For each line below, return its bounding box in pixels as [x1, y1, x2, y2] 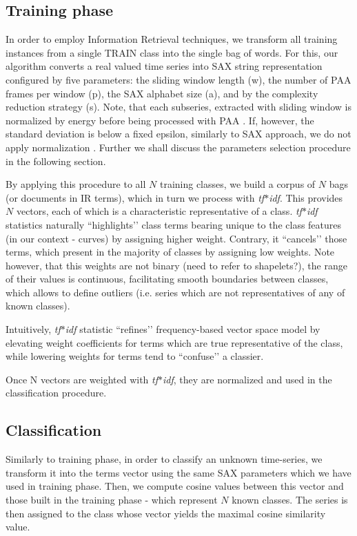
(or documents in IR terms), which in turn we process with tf [6, 190, 265, 204]
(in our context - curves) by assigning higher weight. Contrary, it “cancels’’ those [6, 231, 347, 245]
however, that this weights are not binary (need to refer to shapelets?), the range [6, 258, 347, 272]
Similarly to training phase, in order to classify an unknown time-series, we [6, 452, 323, 466]
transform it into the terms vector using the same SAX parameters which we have [6, 465, 351, 479]
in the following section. [6, 153, 106, 168]
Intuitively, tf [6, 322, 61, 336]
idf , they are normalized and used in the [163, 372, 332, 386]
